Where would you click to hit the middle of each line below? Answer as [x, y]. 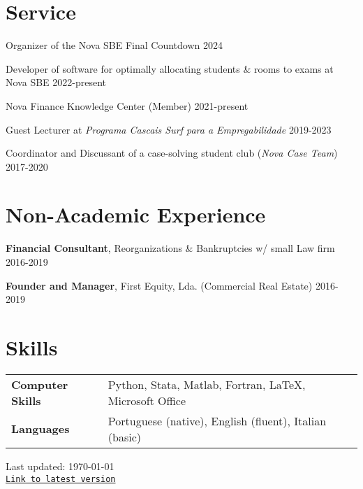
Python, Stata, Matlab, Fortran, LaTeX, [207, 384]
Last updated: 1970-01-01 [60, 466]
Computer [40, 384]
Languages [40, 429]
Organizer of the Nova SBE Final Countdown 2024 [114, 45]
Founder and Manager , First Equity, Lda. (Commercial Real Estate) [159, 285]
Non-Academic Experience [136, 214]
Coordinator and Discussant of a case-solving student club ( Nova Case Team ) [172, 153]
